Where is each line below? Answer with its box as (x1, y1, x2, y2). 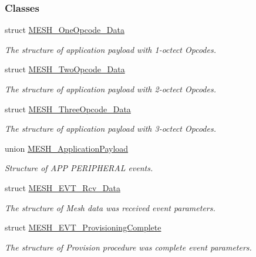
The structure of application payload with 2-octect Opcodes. (5, 83, 216, 95)
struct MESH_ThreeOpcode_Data (5, 102, 131, 115)
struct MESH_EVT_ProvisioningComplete (5, 221, 161, 233)
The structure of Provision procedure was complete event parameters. (5, 241, 252, 253)
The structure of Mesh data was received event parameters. (5, 201, 215, 213)
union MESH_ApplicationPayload (5, 142, 129, 154)
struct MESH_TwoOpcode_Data (5, 63, 125, 75)
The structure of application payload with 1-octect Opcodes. (5, 43, 216, 55)
